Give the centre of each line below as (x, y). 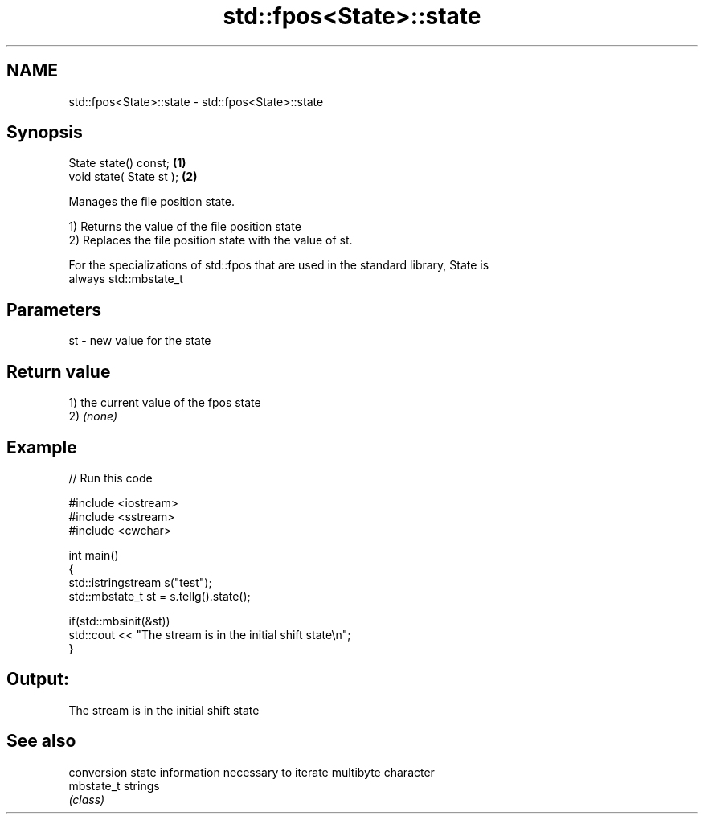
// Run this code (111, 478)
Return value (59, 371)
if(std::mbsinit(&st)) (119, 621)
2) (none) (93, 416)
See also (41, 741)
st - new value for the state (140, 341)
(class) (87, 799)
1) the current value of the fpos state (165, 403)
